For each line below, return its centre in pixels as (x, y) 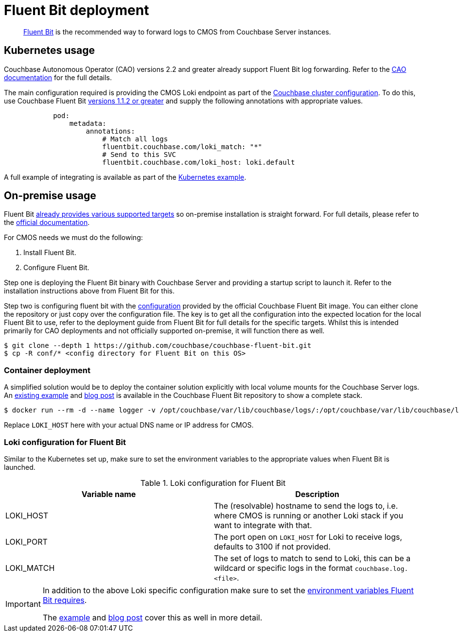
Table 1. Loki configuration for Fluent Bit (213, 483)
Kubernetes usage (50, 51)
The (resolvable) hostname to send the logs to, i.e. (306, 506)
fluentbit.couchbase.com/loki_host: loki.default (199, 162)
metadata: (88, 123)
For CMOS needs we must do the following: (73, 238)
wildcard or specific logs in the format (283, 568)
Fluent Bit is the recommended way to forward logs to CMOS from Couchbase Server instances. (177, 32)
